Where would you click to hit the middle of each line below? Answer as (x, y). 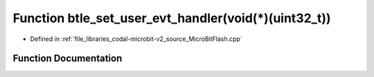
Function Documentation (68, 59)
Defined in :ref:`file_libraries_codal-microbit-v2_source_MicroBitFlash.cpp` (136, 39)
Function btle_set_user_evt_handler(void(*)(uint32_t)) (172, 18)
